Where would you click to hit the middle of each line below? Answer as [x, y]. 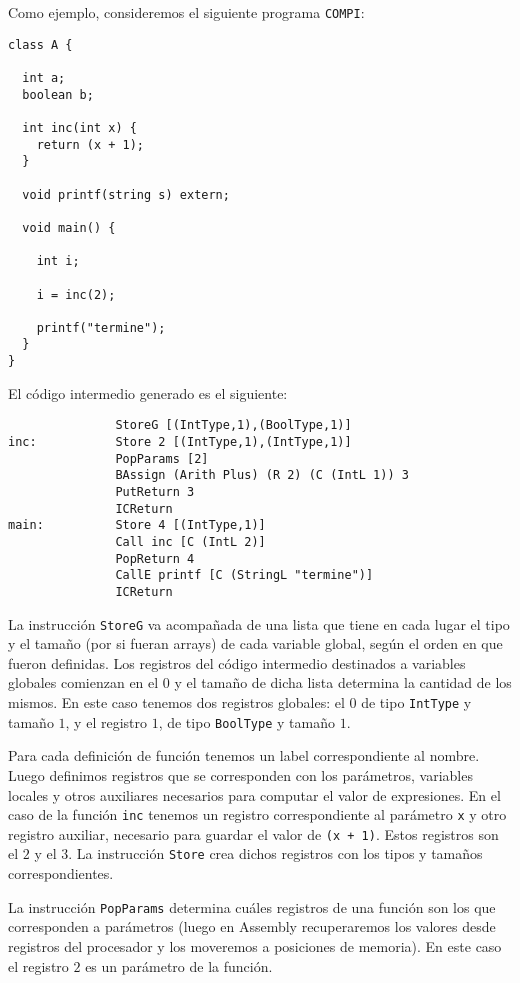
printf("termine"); [101, 327]
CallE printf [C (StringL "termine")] [244, 575]
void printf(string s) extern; [126, 194]
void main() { [69, 227]
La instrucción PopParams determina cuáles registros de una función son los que [252, 906]
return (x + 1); [90, 144]
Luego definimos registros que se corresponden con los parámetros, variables [240, 774]
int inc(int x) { [79, 127]
